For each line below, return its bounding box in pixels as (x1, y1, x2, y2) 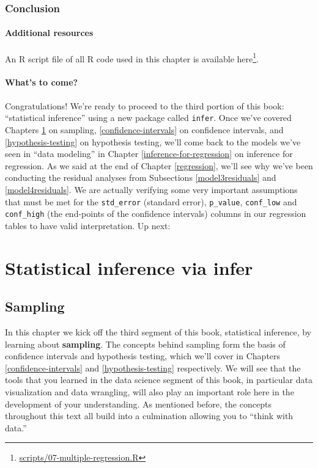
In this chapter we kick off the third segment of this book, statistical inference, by (5, 325, 311, 338)
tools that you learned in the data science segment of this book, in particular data (5, 373, 312, 386)
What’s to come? (5, 76, 78, 89)
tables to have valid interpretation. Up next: (5, 219, 171, 232)
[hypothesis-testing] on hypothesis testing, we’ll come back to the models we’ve (5, 135, 301, 148)
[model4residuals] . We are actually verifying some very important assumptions (5, 183, 298, 196)
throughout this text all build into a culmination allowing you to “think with (5, 409, 294, 422)
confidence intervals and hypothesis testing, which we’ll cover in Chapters (5, 349, 281, 362)
